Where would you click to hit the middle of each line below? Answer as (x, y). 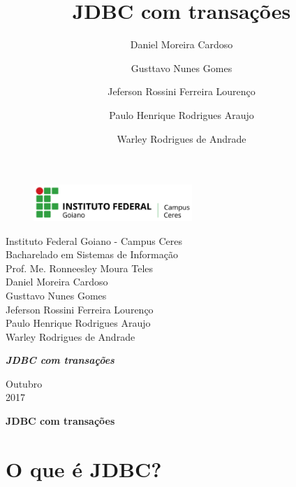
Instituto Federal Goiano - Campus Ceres (94, 240)
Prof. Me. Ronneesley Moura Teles (80, 268)
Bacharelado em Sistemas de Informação (92, 254)
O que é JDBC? (84, 468)
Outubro (24, 383)
